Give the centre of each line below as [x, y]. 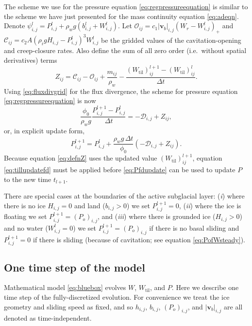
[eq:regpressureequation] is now [50, 100]
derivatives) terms [31, 60]
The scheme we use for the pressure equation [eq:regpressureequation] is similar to [126, 6]
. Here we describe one [205, 287]
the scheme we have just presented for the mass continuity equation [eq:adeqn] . [121, 16]
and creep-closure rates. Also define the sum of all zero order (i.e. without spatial [125, 50]
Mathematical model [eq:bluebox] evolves [65, 287]
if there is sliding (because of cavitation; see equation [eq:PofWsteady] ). [139, 239]
